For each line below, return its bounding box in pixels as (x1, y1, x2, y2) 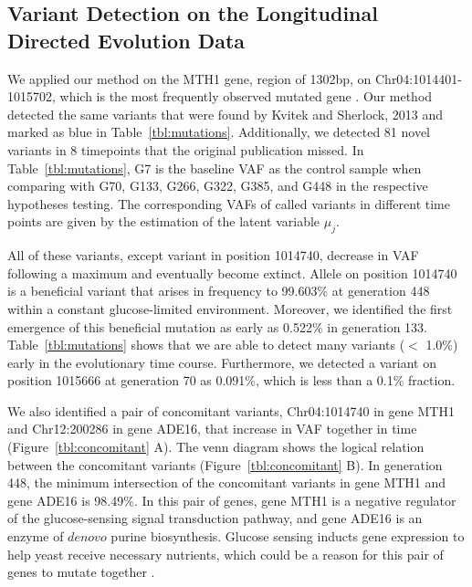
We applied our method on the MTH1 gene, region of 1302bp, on (7, 68, 372, 88)
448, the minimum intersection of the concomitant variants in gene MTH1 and (7, 473, 446, 492)
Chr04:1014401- (374, 68, 462, 88)
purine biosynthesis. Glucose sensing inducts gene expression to (110, 527, 465, 546)
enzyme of (7, 527, 64, 546)
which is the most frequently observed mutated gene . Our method (59, 87, 433, 106)
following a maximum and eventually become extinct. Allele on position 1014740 (7, 263, 457, 282)
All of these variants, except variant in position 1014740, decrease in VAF (7, 246, 419, 265)
